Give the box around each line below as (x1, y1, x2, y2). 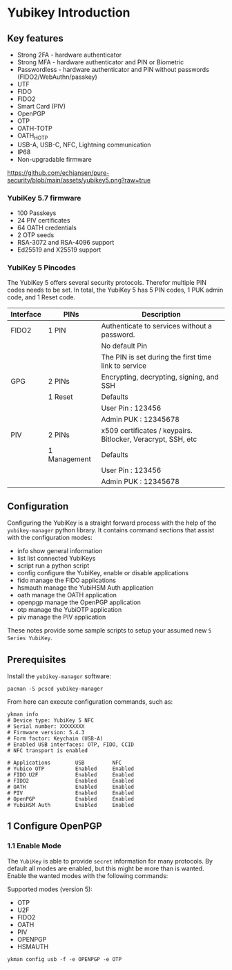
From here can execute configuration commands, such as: (7, 698, 173, 706)
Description (141, 310, 182, 319)
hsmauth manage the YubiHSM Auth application (17, 584, 154, 592)
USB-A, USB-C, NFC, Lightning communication (17, 140, 151, 149)
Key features (7, 32, 64, 44)
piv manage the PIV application (17, 613, 106, 622)
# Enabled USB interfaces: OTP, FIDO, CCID (7, 741, 135, 748)
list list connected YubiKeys (17, 554, 96, 563)
